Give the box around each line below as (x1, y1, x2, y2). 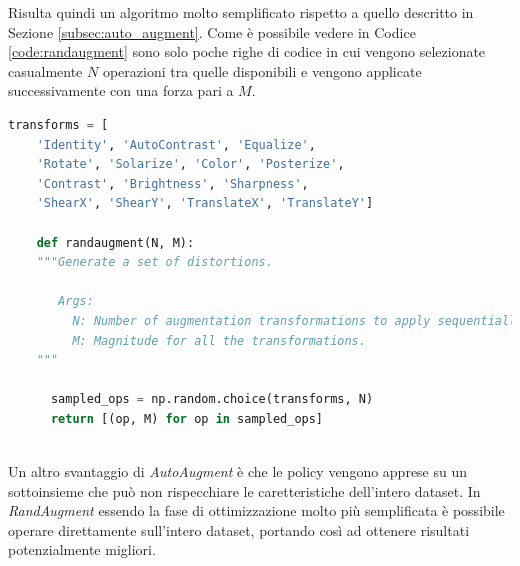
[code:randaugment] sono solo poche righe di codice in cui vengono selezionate (8, 41, 486, 62)
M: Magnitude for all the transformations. (72, 333, 366, 348)
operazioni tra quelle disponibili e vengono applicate (102, 60, 422, 81)
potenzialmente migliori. (8, 539, 156, 560)
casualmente (8, 60, 83, 81)
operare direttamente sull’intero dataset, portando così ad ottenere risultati (8, 519, 470, 540)
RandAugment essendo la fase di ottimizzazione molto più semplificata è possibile (8, 500, 505, 521)
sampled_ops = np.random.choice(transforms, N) (50, 392, 374, 407)
